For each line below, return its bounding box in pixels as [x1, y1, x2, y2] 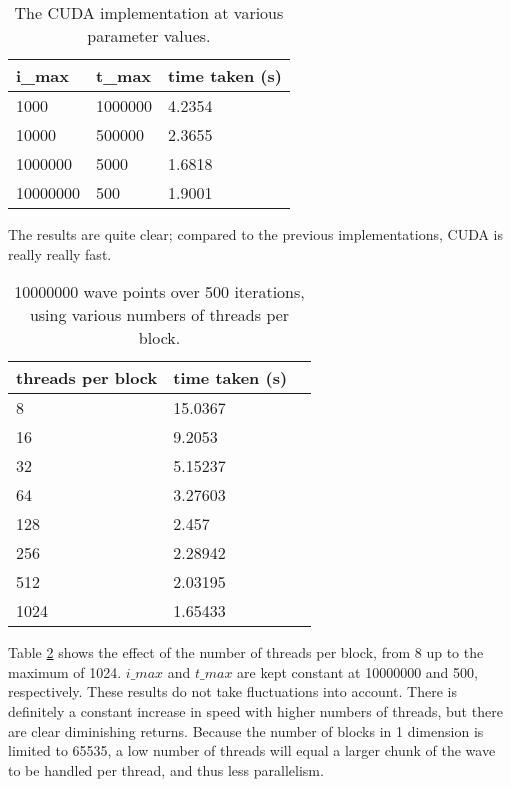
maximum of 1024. [8, 661, 122, 682]
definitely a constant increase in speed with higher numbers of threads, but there [8, 700, 503, 721]
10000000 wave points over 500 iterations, [14, 280, 305, 304]
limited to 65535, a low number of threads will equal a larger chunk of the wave [8, 740, 496, 761]
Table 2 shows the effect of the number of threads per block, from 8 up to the [8, 642, 484, 663]
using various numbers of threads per [29, 303, 290, 327]
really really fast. [8, 243, 112, 264]
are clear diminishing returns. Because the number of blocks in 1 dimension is [8, 720, 484, 741]
